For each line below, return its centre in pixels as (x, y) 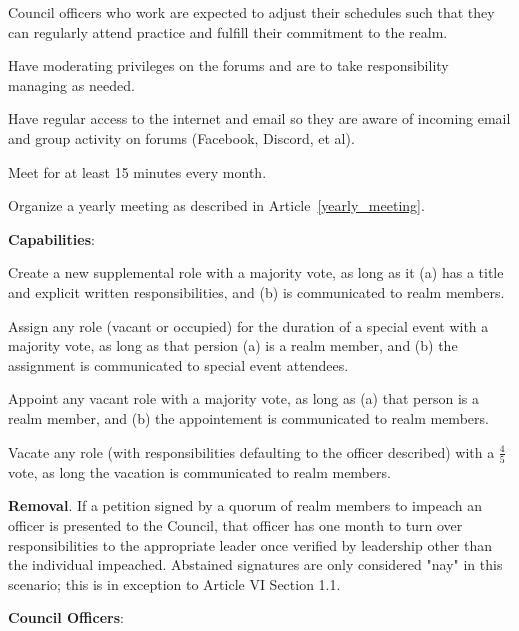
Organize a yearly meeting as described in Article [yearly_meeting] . (216, 205)
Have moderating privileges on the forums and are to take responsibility (228, 65)
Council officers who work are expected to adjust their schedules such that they (251, 12)
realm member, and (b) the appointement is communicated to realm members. (248, 417)
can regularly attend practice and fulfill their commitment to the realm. (228, 31)
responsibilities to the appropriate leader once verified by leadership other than (250, 544)
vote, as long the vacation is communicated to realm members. (199, 471)
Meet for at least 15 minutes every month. (137, 171)
